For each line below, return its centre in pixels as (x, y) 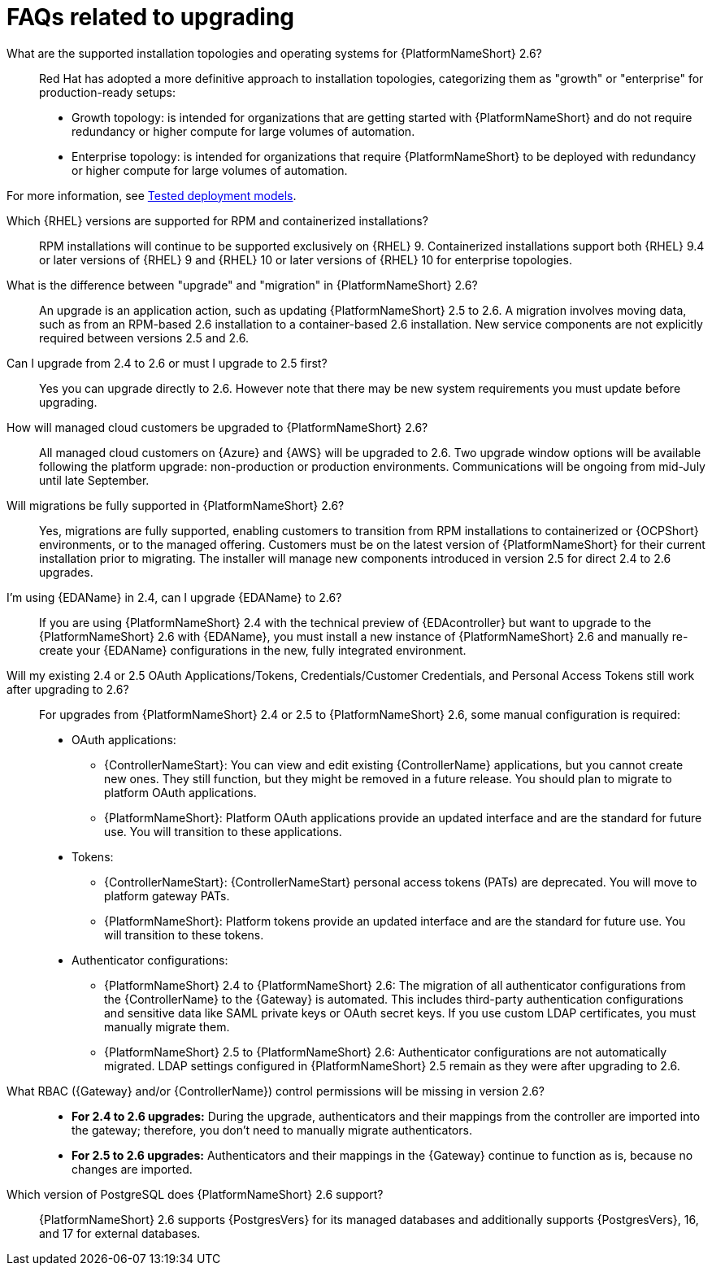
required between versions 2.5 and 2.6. (144, 338)
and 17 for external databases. (120, 1233)
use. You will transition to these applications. (223, 831)
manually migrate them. (167, 1026)
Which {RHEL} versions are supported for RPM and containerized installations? (217, 220)
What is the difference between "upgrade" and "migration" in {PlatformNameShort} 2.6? (242, 285)
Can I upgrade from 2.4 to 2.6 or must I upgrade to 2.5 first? (167, 363)
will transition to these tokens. (184, 934)
